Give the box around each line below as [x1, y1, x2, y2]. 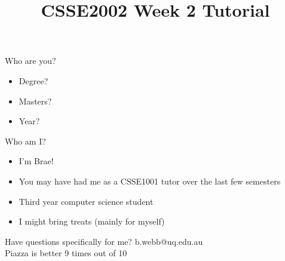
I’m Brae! [19, 155, 54, 167]
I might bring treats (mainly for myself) [19, 215, 165, 228]
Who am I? [5, 134, 46, 147]
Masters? [19, 94, 52, 107]
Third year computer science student [19, 195, 154, 207]
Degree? [19, 74, 48, 87]
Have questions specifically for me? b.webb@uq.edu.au [5, 235, 203, 247]
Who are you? [5, 54, 56, 67]
